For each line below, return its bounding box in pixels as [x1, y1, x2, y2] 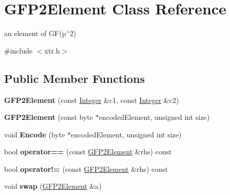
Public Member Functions [4, 70, 145, 86]
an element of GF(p [4, 28, 66, 39]
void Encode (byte [4, 129, 65, 139]
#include [4, 45, 33, 56]
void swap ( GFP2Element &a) [4, 181, 102, 191]
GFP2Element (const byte [4, 112, 93, 122]
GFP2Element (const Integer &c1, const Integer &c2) [4, 94, 179, 105]
